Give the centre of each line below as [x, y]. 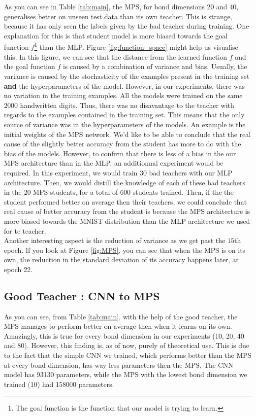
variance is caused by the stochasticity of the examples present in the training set [127, 76]
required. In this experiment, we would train [71, 172]
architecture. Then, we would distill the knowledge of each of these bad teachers [125, 182]
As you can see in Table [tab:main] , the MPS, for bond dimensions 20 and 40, [121, 6]
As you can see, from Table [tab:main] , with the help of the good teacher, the [121, 316]
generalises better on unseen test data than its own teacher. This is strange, [118, 16]
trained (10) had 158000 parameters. [59, 384]
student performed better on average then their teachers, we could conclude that [126, 201]
